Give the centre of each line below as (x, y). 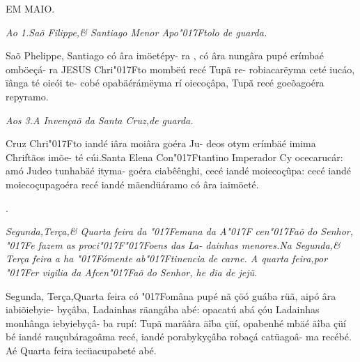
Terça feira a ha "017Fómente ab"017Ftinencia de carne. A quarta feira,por (167, 258)
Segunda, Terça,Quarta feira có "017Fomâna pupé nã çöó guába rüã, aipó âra (171, 295)
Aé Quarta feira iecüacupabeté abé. (81, 350)
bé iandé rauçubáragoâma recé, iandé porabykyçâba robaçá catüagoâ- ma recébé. (179, 337)
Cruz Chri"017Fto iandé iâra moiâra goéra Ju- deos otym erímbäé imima (161, 143)
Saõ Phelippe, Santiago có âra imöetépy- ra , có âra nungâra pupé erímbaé (165, 55)
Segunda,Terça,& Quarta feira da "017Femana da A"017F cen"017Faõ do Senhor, (180, 231)
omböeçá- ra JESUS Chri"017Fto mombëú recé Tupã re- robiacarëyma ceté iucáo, (180, 69)
